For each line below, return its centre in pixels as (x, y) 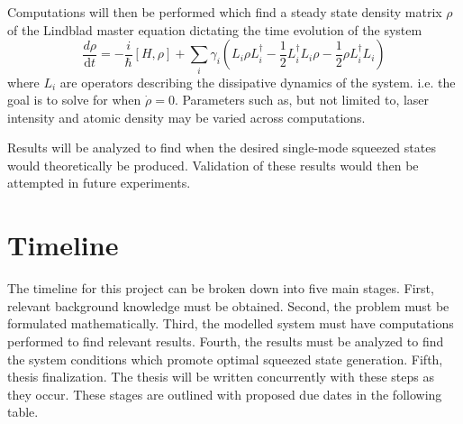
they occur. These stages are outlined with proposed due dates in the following (225, 394)
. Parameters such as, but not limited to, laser (302, 100)
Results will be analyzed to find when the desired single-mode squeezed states (222, 147)
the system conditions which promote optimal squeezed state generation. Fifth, (225, 359)
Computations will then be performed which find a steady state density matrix (225, 12)
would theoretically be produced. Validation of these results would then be (213, 165)
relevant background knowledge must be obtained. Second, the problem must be (228, 305)
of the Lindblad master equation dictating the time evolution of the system (215, 29)
